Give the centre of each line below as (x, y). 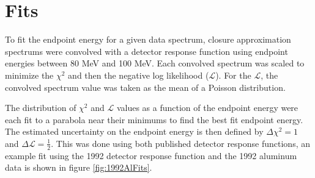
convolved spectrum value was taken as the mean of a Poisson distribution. (145, 87)
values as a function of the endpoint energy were (207, 108)
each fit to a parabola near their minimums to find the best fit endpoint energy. (154, 119)
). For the (233, 75)
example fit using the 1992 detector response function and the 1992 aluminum (151, 155)
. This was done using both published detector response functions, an (181, 143)
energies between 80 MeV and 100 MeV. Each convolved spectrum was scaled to (155, 63)
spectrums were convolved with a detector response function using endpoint (146, 51)
